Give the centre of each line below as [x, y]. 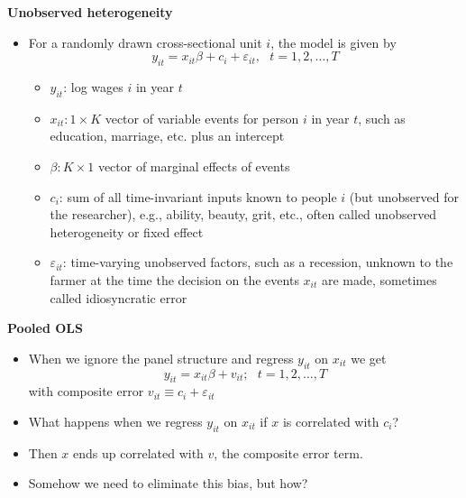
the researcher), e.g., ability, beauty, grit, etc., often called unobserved [243, 214]
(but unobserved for [404, 196]
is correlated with [331, 421]
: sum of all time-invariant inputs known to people [198, 196]
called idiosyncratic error [119, 297]
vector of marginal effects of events [194, 166]
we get [369, 358]
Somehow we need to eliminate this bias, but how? [168, 483]
